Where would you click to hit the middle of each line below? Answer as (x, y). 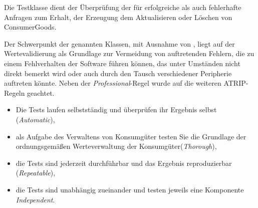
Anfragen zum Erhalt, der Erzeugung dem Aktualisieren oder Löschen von (118, 17)
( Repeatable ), (36, 173)
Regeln (15, 92)
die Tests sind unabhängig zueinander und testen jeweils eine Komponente (130, 189)
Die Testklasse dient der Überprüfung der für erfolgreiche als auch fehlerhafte (123, 7)
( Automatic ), (35, 119)
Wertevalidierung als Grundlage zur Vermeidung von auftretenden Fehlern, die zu (129, 53)
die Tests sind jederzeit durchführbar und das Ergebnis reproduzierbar (124, 163)
